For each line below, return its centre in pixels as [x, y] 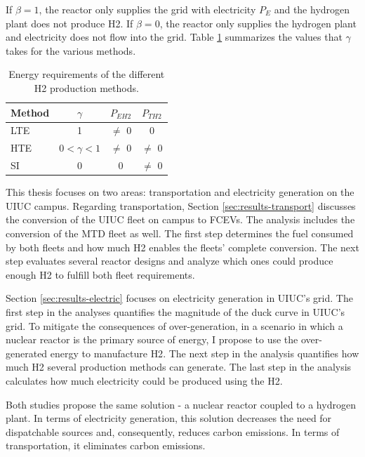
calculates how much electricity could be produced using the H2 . [144, 380]
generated [27, 353]
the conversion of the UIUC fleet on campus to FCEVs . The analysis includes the [180, 219]
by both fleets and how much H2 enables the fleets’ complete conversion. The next [182, 247]
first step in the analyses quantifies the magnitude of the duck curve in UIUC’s [175, 311]
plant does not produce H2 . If [69, 23]
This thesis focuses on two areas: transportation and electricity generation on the [180, 192]
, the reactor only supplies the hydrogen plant [258, 23]
